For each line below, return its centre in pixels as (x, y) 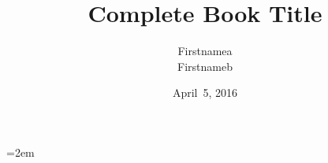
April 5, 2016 (205, 93)
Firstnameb (205, 66)
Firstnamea (205, 51)
